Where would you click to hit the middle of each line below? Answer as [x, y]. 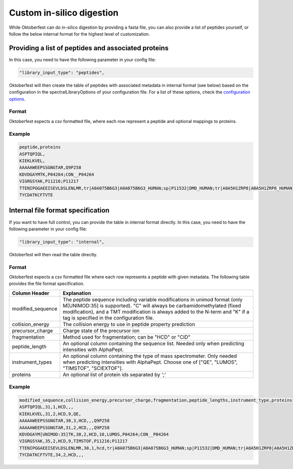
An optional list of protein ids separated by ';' [114, 374]
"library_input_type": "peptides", [62, 72]
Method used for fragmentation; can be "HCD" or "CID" [126, 337]
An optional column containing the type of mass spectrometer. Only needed [150, 356]
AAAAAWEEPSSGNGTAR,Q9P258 [50, 168]
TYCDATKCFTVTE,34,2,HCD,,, [52, 455]
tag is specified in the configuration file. [108, 318]
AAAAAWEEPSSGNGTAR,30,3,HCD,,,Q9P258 [64, 421]
